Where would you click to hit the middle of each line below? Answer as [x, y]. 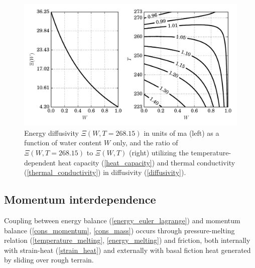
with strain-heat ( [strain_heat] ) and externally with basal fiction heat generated [127, 250]
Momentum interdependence [80, 199]
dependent [40, 162]
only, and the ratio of [145, 143]
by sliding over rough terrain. [49, 260]
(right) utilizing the [159, 152]
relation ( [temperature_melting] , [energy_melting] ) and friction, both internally [127, 240]
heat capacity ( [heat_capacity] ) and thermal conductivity [147, 162]
